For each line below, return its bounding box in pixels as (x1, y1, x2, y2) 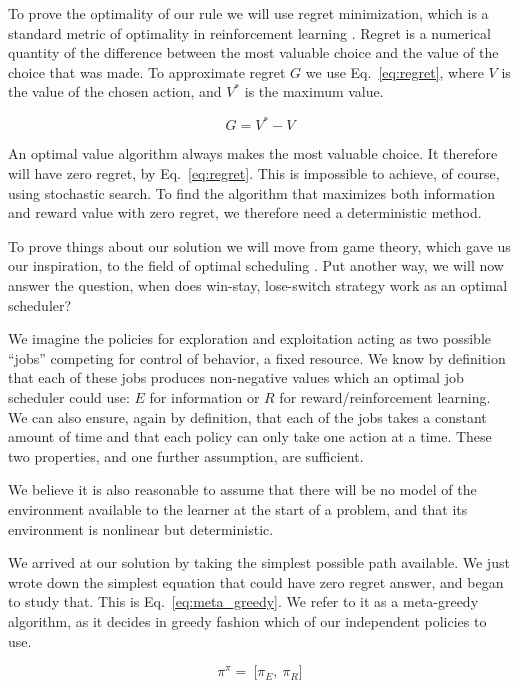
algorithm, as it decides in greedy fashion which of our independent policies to (8, 610, 487, 631)
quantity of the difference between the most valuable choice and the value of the (8, 42, 499, 63)
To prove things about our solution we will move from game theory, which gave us (8, 235, 511, 256)
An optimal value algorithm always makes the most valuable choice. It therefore (8, 143, 498, 164)
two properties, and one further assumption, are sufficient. (8, 445, 364, 466)
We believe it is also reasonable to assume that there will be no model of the (8, 479, 477, 500)
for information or (149, 387, 260, 407)
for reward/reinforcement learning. (279, 387, 491, 407)
